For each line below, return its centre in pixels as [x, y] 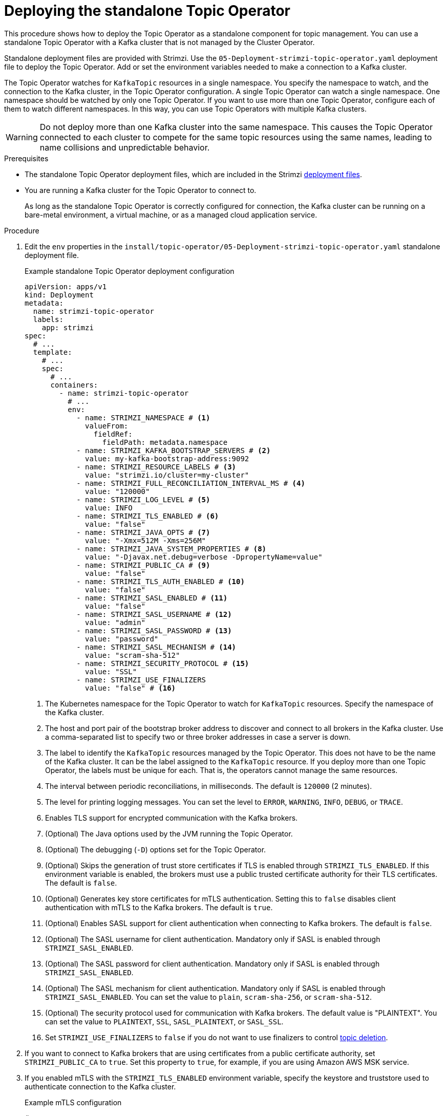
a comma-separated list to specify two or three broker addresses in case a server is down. [198, 737]
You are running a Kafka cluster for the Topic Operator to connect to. [141, 190]
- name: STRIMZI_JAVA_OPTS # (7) [143, 532]
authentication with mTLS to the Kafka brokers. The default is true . [159, 907]
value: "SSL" [111, 671]
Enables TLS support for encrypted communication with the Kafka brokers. [172, 818]
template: [52, 352]
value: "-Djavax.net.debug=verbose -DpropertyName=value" [204, 557]
